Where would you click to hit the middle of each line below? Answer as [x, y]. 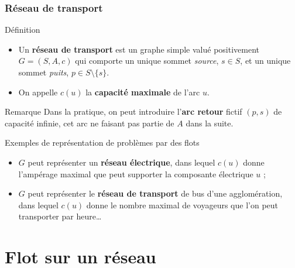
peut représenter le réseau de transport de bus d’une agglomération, [155, 193]
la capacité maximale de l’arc [143, 92]
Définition [23, 30]
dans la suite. [210, 123]
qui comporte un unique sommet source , [147, 61]
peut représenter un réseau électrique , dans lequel [121, 162]
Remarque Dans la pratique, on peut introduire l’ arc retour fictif [124, 111]
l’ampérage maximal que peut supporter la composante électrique [136, 173]
